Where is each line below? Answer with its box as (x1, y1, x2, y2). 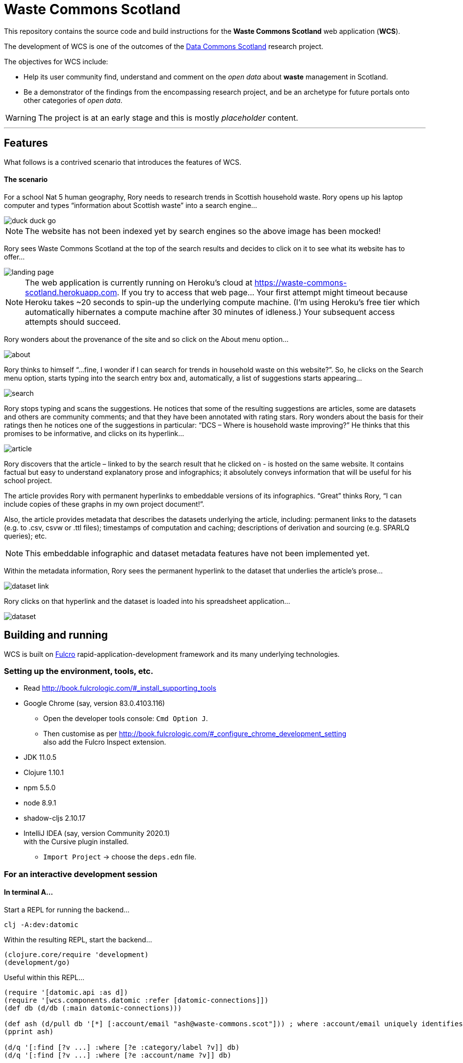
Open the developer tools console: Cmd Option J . (43, 714, 208, 723)
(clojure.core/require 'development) (4, 951, 149, 959)
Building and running (4, 629, 108, 642)
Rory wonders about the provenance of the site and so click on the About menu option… (4, 335, 289, 343)
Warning (5, 112, 36, 123)
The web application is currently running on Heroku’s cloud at (25, 277, 253, 287)
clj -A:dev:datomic (4, 921, 78, 929)
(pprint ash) (4, 1028, 54, 1036)
